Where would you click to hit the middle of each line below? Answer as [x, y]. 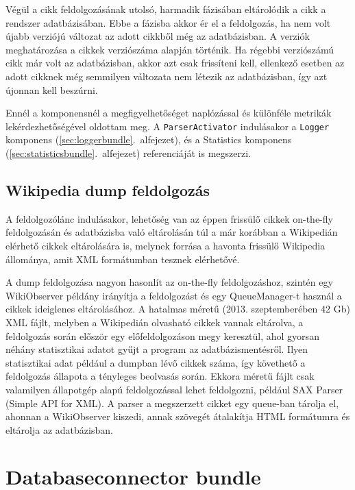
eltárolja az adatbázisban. [59, 429]
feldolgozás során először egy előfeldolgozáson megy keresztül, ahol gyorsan [162, 335]
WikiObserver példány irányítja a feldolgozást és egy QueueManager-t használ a [174, 295]
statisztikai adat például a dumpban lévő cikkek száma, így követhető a [156, 362]
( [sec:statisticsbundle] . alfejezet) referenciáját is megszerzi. [128, 153]
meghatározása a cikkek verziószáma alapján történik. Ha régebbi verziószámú [170, 49]
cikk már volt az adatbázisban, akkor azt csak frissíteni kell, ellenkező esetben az [175, 63]
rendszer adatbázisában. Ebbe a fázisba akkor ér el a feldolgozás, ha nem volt [168, 22]
